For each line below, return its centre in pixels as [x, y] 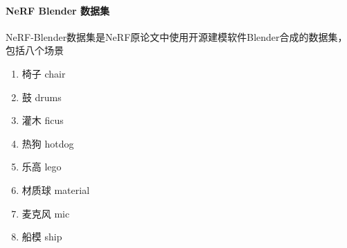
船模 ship [42, 237]
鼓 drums [42, 97]
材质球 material [56, 189]
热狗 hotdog [48, 143]
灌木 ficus [43, 120]
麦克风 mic [46, 213]
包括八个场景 [35, 50]
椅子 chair [44, 73]
